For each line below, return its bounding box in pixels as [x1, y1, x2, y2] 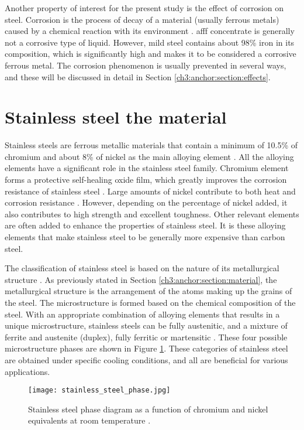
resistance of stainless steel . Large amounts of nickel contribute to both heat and [5, 185, 296, 197]
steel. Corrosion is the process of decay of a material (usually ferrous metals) [5, 13, 279, 25]
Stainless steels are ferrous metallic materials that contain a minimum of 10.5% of [5, 139, 298, 151]
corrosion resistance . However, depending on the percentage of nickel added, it [5, 196, 288, 209]
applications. [5, 365, 50, 377]
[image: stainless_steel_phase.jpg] [28, 386, 171, 395]
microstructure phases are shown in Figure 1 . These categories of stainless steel [5, 342, 288, 354]
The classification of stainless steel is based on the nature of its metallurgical [5, 262, 279, 274]
